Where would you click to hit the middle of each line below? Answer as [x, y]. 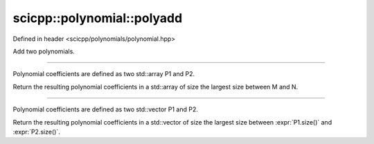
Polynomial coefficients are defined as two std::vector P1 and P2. [106, 109]
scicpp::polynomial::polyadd [98, 18]
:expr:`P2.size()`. [36, 132]
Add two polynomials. [44, 51]
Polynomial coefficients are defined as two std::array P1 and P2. [104, 74]
